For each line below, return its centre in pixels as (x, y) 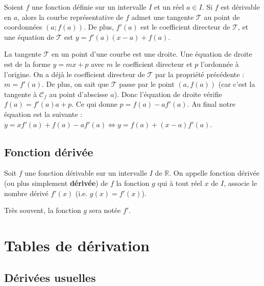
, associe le (241, 183)
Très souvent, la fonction (43, 210)
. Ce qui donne (94, 104)
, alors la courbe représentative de (70, 17)
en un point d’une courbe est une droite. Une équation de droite (152, 54)
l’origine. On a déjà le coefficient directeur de (75, 74)
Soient (14, 7)
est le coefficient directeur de (185, 27)
